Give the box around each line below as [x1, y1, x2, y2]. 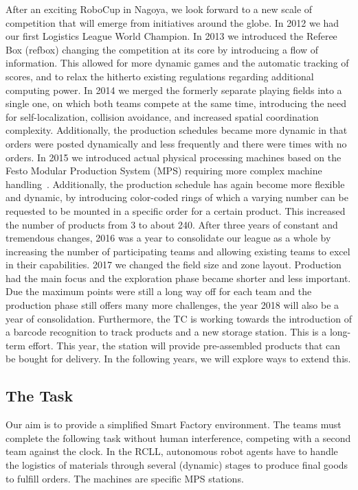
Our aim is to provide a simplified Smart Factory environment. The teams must [5, 417, 342, 432]
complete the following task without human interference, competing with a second [5, 430, 351, 445]
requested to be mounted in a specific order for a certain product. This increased [5, 203, 346, 218]
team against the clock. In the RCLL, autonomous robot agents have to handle [5, 444, 338, 458]
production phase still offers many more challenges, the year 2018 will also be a [5, 298, 339, 312]
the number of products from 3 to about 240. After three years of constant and [5, 217, 338, 231]
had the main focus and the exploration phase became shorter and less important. [5, 270, 351, 285]
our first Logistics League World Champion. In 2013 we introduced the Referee [5, 29, 337, 43]
